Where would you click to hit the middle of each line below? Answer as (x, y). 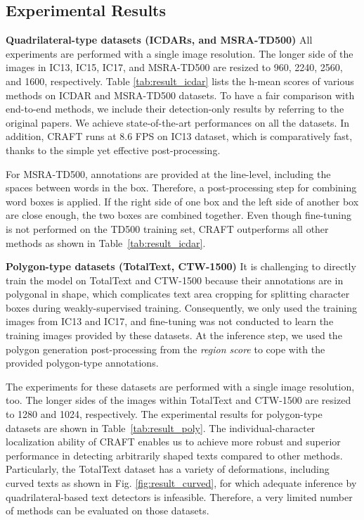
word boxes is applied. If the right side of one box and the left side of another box (182, 201)
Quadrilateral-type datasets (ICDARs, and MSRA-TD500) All (159, 40)
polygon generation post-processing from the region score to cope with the (165, 349)
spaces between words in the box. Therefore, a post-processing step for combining (181, 188)
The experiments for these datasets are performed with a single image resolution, (180, 386)
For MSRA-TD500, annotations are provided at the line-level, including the (168, 173)
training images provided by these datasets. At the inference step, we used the (174, 335)
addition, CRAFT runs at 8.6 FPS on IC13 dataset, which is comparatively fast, (179, 136)
